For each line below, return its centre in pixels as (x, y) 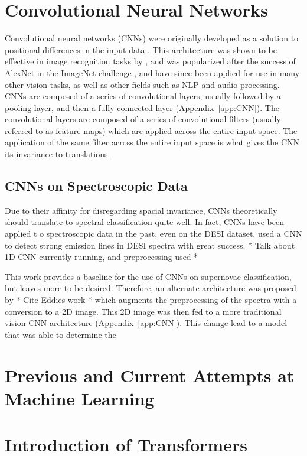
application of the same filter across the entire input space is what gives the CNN (152, 142)
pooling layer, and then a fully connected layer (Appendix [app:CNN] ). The (142, 107)
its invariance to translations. (58, 154)
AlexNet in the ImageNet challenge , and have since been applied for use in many (152, 72)
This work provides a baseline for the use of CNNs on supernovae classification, (148, 276)
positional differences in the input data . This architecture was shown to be (141, 49)
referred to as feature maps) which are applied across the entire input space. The (151, 130)
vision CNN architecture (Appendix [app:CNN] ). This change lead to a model (146, 323)
